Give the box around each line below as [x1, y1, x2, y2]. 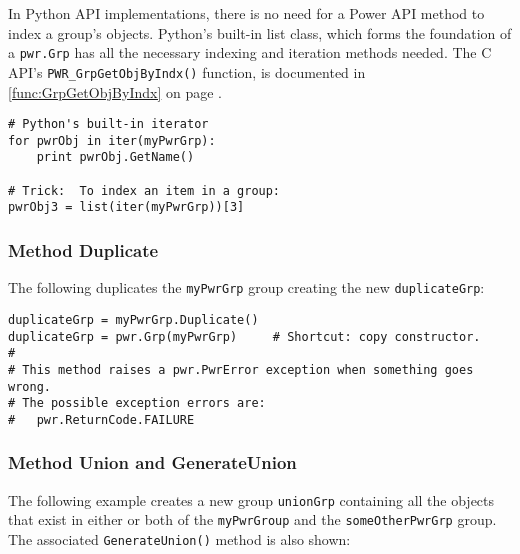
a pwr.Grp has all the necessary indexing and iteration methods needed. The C [8, 42, 492, 63]
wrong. [8, 379, 51, 394]
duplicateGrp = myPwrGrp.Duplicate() [8, 312, 259, 327]
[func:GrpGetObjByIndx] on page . [8, 81, 222, 102]
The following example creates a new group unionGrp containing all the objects [8, 489, 495, 510]
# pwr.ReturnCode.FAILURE [8, 412, 195, 427]
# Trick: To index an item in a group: [8, 183, 281, 198]
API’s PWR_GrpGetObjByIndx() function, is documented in [8, 61, 366, 82]
